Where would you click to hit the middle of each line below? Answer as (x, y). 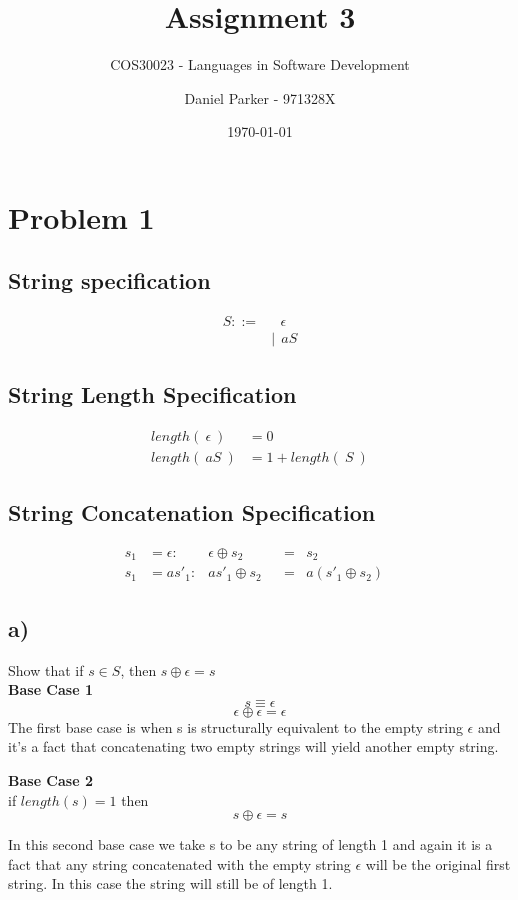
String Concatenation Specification (192, 512)
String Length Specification (152, 393)
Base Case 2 (50, 779)
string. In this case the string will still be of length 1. (170, 883)
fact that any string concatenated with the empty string (179, 863)
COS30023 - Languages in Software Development (260, 64)
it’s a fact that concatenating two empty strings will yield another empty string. (253, 746)
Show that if (46, 669)
